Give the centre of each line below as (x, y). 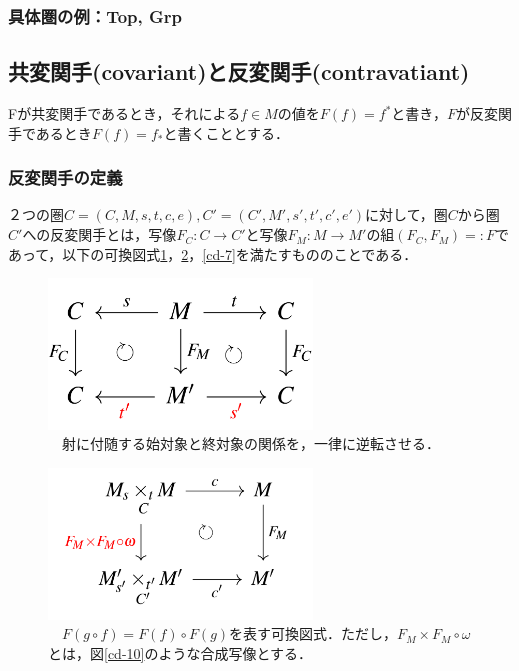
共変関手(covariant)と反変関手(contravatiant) (239, 71)
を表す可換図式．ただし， (313, 633)
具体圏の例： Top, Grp (95, 15)
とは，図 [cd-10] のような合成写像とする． (180, 652)
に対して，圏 (406, 214)
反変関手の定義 (65, 177)
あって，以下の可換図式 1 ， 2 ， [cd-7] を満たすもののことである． (213, 253)
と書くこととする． (226, 132)
